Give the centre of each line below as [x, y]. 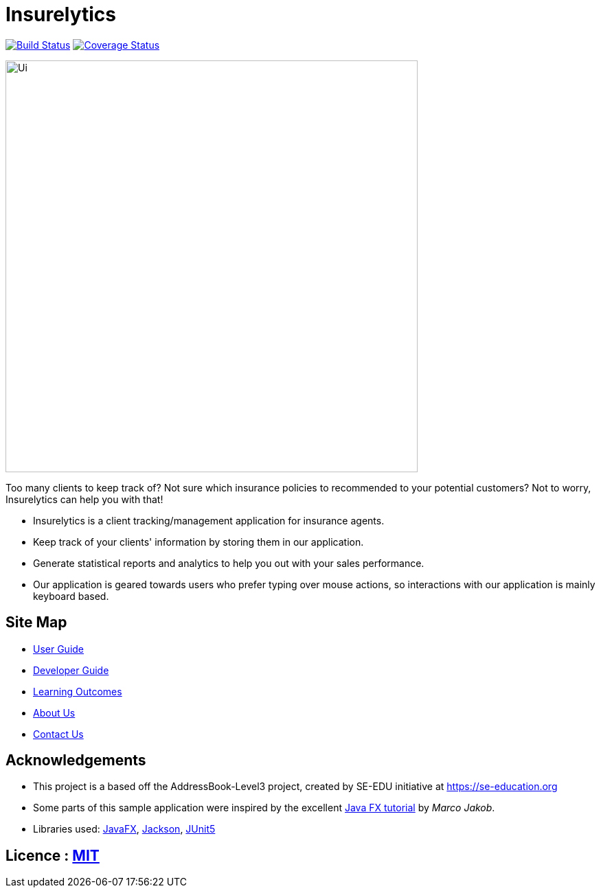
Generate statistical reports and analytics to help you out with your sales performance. [229, 563]
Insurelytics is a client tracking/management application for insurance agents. [209, 520]
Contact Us [58, 734]
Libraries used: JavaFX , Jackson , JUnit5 [124, 829]
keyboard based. [71, 596]
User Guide [59, 649]
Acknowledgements [76, 761]
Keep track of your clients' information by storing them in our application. [199, 542]
